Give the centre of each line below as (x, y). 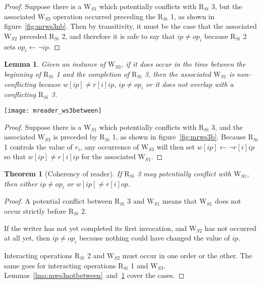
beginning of (22, 74)
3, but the (227, 6)
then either (21, 183)
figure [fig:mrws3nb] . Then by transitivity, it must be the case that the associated (130, 26)
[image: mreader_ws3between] (53, 110)
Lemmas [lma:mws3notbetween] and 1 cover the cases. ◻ (94, 275)
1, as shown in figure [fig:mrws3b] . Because (179, 137)
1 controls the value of (38, 146)
